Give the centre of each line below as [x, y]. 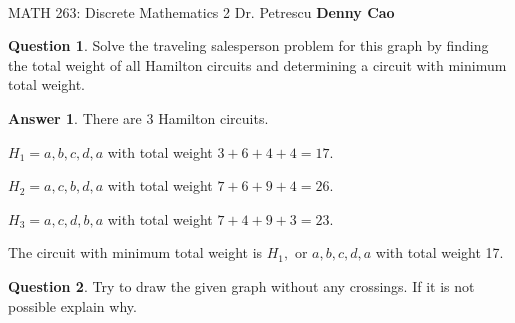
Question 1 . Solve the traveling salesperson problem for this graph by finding [248, 45]
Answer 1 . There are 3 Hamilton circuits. [138, 117]
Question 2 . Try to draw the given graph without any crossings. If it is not [241, 285]
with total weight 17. [439, 252]
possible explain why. [72, 305]
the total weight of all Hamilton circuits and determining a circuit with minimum [257, 64]
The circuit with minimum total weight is [135, 252]
